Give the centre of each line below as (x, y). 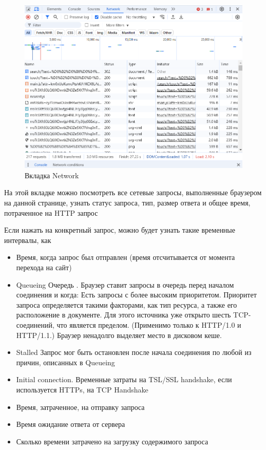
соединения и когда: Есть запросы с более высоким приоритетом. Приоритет (136, 295)
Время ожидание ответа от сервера (71, 424)
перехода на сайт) (44, 267)
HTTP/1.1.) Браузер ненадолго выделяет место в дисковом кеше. (119, 335)
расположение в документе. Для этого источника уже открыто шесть (123, 315)
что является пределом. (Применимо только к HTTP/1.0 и (149, 324)
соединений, (35, 324)
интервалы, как (28, 240)
